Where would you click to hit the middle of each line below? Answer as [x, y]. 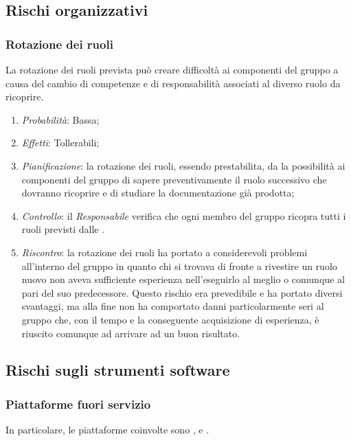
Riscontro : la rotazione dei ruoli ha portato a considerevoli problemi [165, 252]
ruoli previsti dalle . [63, 229]
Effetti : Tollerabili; [60, 143]
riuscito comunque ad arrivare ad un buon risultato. [131, 333]
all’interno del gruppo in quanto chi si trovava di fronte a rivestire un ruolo [179, 265]
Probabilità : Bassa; [60, 119]
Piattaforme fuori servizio [78, 404]
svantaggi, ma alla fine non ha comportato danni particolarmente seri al [173, 306]
